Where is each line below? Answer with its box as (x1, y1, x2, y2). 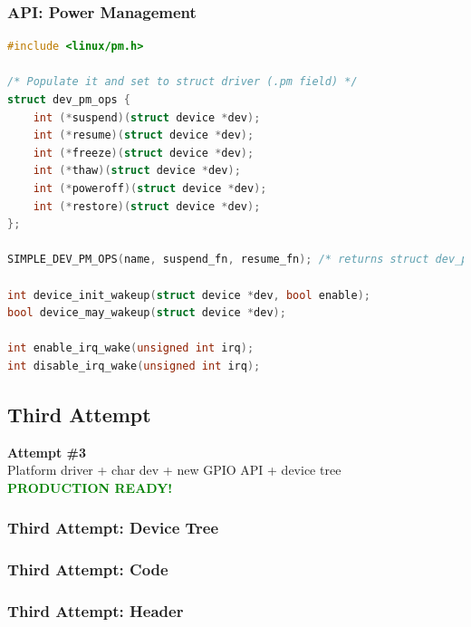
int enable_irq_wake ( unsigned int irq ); (7, 342, 255, 355)
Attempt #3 (7, 442, 87, 461)
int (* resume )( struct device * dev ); (33, 129, 255, 142)
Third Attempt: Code (7, 558, 168, 581)
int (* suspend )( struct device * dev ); (33, 111, 261, 124)
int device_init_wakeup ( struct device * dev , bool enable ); (7, 288, 371, 302)
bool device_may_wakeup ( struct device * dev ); (7, 306, 286, 320)
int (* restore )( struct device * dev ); (33, 199, 261, 213)
